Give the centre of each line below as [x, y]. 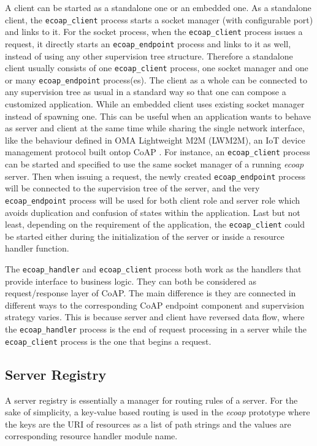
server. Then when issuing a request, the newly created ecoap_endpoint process [155, 176]
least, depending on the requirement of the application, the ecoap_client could [155, 224]
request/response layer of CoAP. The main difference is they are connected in [151, 293]
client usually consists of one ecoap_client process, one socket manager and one [157, 68]
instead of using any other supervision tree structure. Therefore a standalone [149, 56]
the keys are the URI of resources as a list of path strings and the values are [148, 424]
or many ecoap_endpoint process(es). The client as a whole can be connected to [156, 79]
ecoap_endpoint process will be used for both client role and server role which [153, 200]
